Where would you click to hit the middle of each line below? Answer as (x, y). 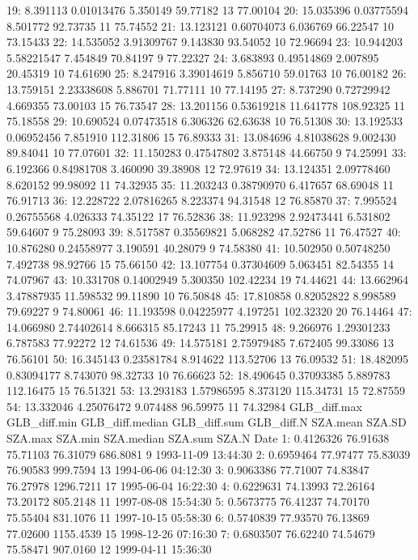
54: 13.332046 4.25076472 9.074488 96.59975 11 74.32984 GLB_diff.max (184, 406)
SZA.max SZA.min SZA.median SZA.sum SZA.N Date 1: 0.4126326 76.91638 (198, 438)
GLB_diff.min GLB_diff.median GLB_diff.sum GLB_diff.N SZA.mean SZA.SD (207, 422)
